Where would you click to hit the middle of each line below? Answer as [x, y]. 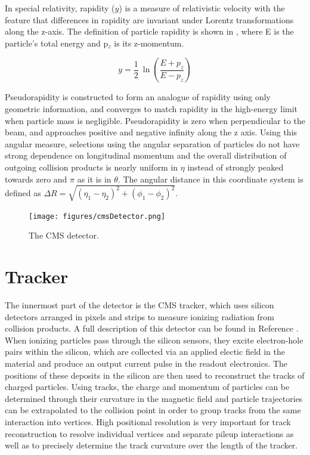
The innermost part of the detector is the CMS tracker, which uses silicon [139, 305]
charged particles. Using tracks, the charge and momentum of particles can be [147, 387]
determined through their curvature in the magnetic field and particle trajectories [154, 398]
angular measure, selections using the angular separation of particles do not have [152, 143]
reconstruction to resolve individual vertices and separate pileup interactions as [149, 433]
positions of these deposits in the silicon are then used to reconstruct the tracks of [155, 375]
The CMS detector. [64, 235]
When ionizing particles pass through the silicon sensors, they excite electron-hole [154, 340]
